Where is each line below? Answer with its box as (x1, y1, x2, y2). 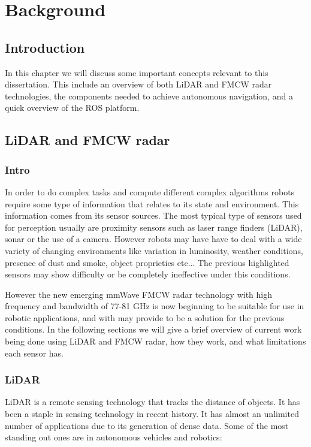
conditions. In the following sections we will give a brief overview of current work (5, 323, 302, 336)
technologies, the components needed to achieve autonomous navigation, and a (5, 89, 293, 102)
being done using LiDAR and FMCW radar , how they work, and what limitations (5, 335, 306, 348)
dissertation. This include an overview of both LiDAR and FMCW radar (5, 78, 272, 90)
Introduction (5, 38, 85, 56)
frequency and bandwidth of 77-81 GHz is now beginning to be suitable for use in (5, 300, 304, 312)
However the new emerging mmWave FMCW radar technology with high (5, 288, 273, 300)
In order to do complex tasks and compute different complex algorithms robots (5, 185, 295, 198)
